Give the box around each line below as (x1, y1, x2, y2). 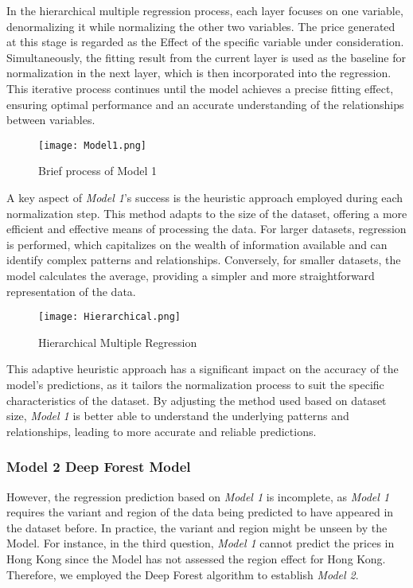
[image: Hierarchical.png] (38, 311, 181, 323)
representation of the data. (6, 282, 136, 299)
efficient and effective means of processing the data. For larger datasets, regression (6, 220, 407, 237)
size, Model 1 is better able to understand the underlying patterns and (6, 407, 349, 424)
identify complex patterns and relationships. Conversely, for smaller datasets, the (6, 251, 401, 268)
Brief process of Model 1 (38, 162, 157, 179)
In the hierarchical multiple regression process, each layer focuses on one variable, (6, 2, 403, 18)
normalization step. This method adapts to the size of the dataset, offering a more (6, 204, 407, 221)
